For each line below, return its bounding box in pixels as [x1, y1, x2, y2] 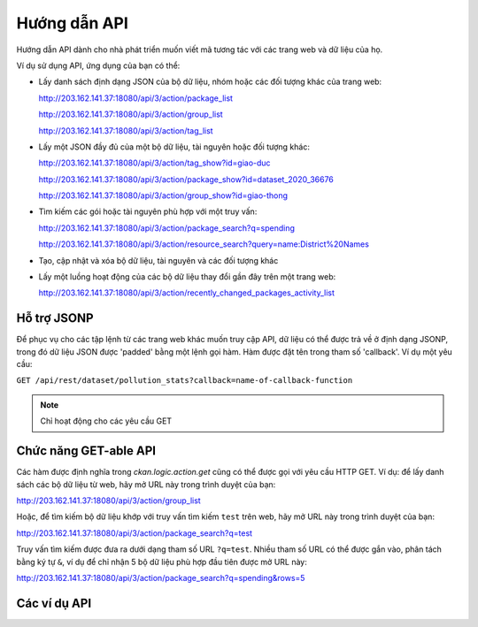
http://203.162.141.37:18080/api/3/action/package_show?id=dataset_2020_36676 [38, 173, 334, 185]
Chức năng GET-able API [16, 443, 157, 459]
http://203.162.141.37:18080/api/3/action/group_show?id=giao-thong [38, 190, 288, 201]
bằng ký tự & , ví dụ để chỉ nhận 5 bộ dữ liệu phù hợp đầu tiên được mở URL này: [16, 556, 307, 567]
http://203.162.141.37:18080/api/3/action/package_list [38, 93, 234, 103]
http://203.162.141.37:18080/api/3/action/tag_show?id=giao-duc [38, 157, 271, 168]
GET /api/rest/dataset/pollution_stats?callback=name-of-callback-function [16, 376, 353, 386]
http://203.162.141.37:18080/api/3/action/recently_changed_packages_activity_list [38, 287, 335, 298]
